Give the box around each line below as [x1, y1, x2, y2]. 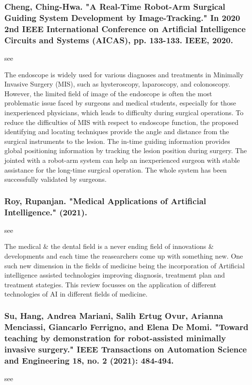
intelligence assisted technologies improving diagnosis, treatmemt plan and [4, 270, 225, 280]
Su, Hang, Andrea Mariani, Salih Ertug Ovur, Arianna [4, 309, 223, 321]
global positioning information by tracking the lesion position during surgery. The [4, 145, 247, 156]
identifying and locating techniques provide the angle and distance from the [4, 126, 229, 137]
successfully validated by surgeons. [4, 174, 107, 184]
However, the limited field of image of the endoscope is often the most [4, 88, 212, 98]
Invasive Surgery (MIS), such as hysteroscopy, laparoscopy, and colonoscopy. [4, 79, 230, 89]
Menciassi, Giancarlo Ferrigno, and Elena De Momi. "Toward [4, 320, 249, 332]
